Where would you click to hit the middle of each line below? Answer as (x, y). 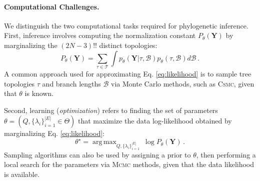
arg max (104, 142)
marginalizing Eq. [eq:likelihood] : (54, 133)
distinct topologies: (128, 45)
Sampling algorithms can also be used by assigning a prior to (97, 154)
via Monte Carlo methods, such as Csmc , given (183, 83)
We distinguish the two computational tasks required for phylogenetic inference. (126, 25)
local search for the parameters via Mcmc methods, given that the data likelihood (129, 164)
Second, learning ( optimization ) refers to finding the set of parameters (111, 110)
